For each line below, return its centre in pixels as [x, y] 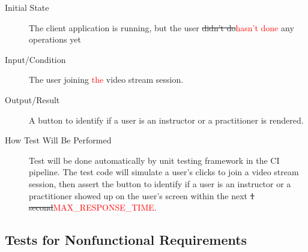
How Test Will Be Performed [58, 140]
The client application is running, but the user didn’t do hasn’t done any [162, 27]
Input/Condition [35, 59]
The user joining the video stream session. [106, 79]
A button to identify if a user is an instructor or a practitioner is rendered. [166, 120]
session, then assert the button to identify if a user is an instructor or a [160, 183]
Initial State [27, 7]
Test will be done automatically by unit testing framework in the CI [154, 160]
